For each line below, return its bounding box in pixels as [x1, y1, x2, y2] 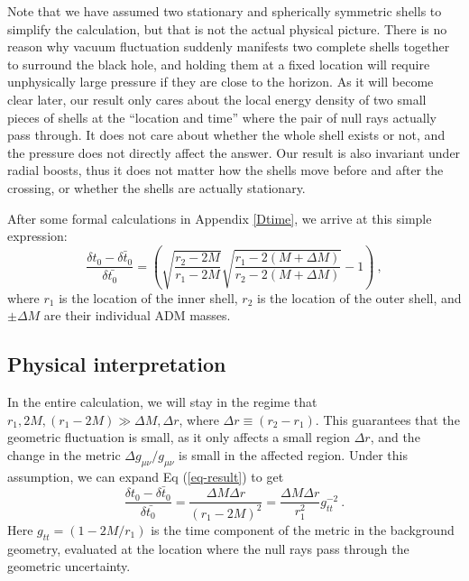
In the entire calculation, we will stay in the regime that [7, 392, 317, 411]
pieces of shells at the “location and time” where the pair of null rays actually [7, 107, 437, 126]
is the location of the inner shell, [59, 288, 238, 307]
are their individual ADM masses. [43, 306, 231, 325]
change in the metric [7, 445, 121, 464]
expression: [7, 226, 68, 245]
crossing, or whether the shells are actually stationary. [7, 178, 306, 197]
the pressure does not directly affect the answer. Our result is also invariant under [7, 143, 461, 161]
